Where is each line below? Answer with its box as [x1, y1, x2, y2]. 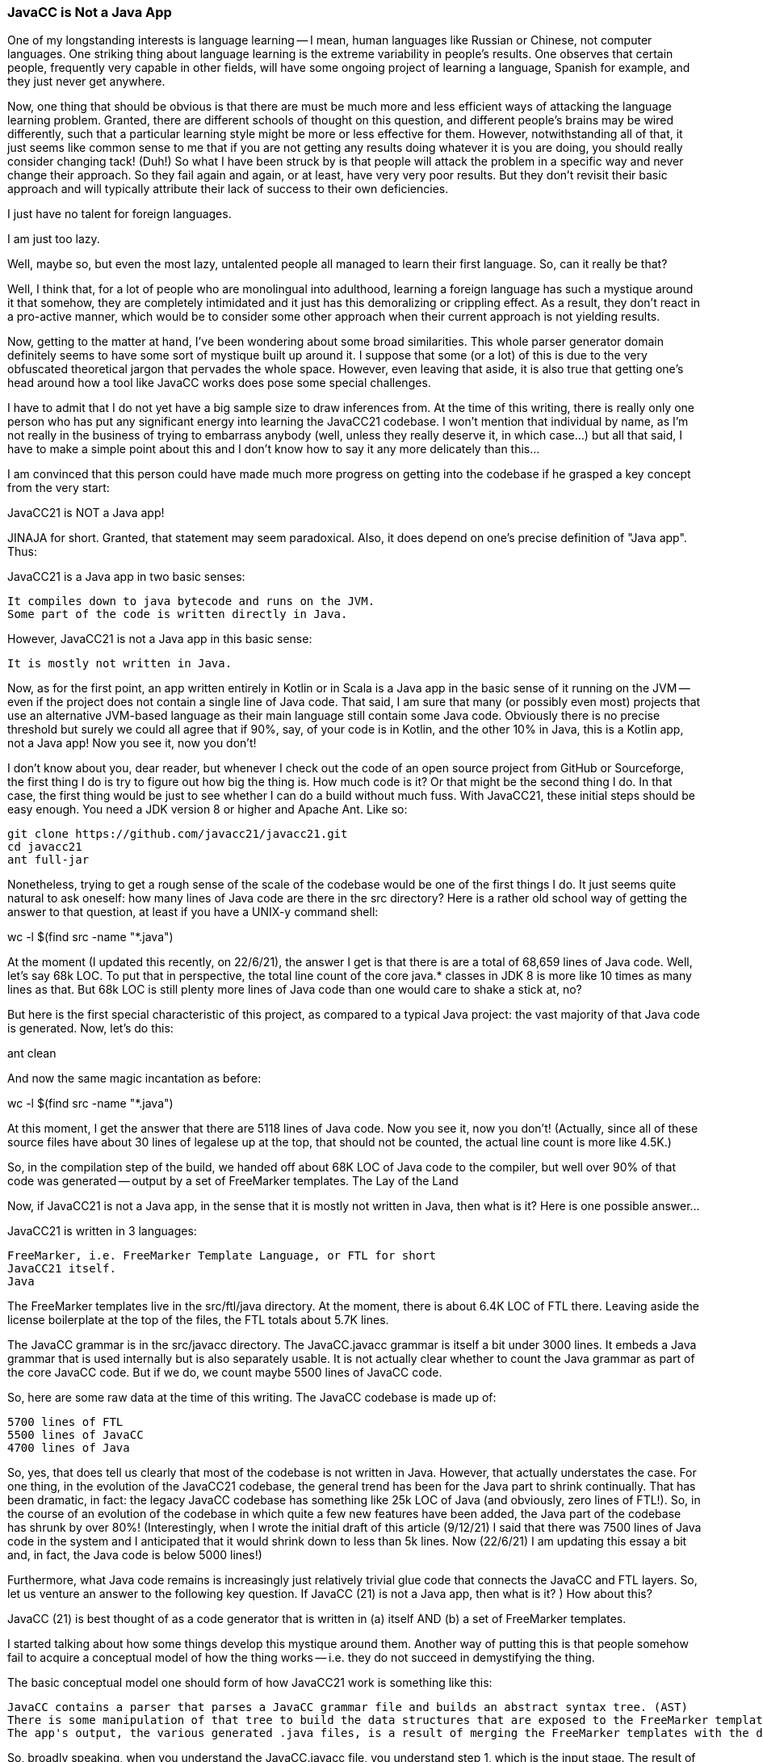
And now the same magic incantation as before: [7, 1071, 262, 1086]
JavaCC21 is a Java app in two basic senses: [7, 570, 245, 584]
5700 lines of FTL [7, 1415, 124, 1429]
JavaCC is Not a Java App [7, 4, 172, 20]
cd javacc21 [7, 840, 82, 854]
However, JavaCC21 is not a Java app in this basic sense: [7, 632, 312, 646]
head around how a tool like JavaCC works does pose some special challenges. [7, 376, 431, 390]
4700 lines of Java [7, 1441, 130, 1455]
